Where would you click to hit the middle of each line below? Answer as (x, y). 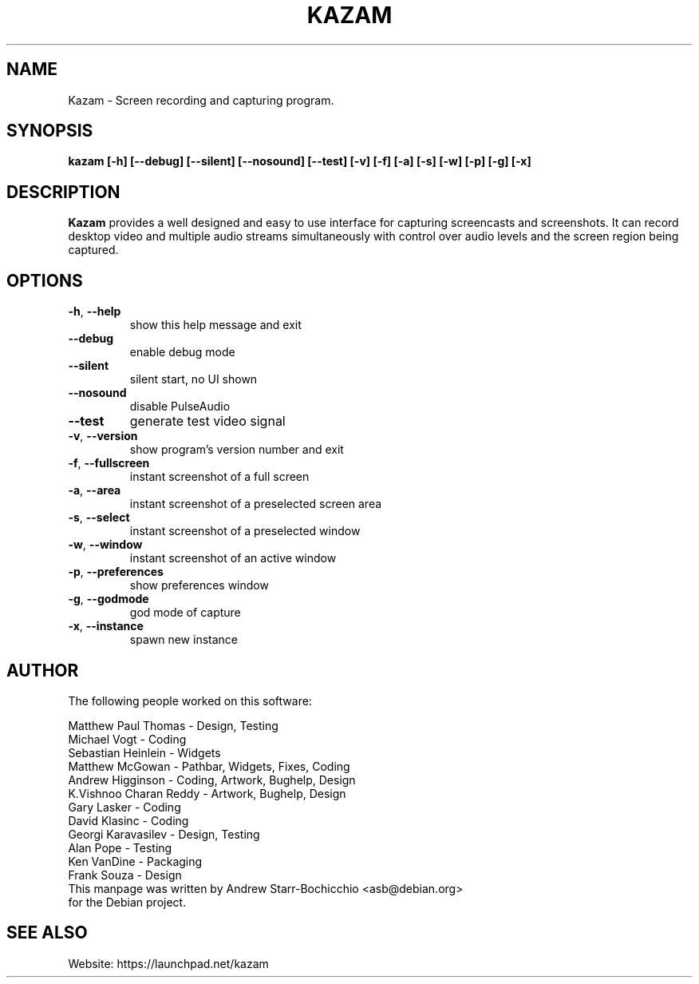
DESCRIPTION (63, 192)
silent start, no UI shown (194, 379)
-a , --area (95, 490)
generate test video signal (207, 421)
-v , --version (103, 436)
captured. (93, 250)
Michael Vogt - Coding (127, 739)
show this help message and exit (215, 325)
